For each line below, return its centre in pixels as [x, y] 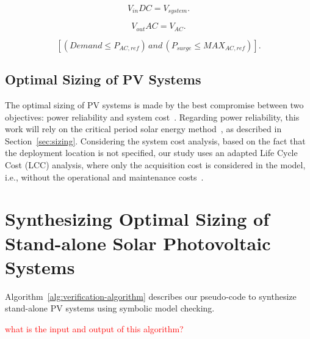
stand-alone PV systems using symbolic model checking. [110, 308]
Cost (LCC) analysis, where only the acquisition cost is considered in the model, [155, 165]
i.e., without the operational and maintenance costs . [104, 177]
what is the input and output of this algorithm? [94, 328]
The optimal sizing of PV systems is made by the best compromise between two [154, 105]
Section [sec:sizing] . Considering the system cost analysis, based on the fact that [155, 140]
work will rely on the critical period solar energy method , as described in [143, 129]
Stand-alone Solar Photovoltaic [138, 243]
